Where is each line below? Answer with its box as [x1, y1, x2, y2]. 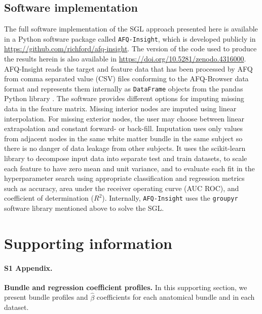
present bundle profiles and [4, 292, 88, 302]
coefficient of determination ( [4, 193, 94, 203]
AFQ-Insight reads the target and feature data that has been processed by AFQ [4, 63, 253, 74]
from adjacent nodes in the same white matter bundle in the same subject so [4, 133, 243, 143]
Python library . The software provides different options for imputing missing [4, 93, 244, 104]
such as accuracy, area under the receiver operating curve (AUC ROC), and [4, 182, 239, 193]
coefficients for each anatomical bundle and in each [96, 292, 255, 302]
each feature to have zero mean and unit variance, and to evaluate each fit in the [4, 163, 255, 173]
